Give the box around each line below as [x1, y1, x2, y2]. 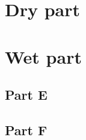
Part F [5, 120, 48, 139]
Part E [5, 85, 48, 104]
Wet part [5, 44, 82, 68]
